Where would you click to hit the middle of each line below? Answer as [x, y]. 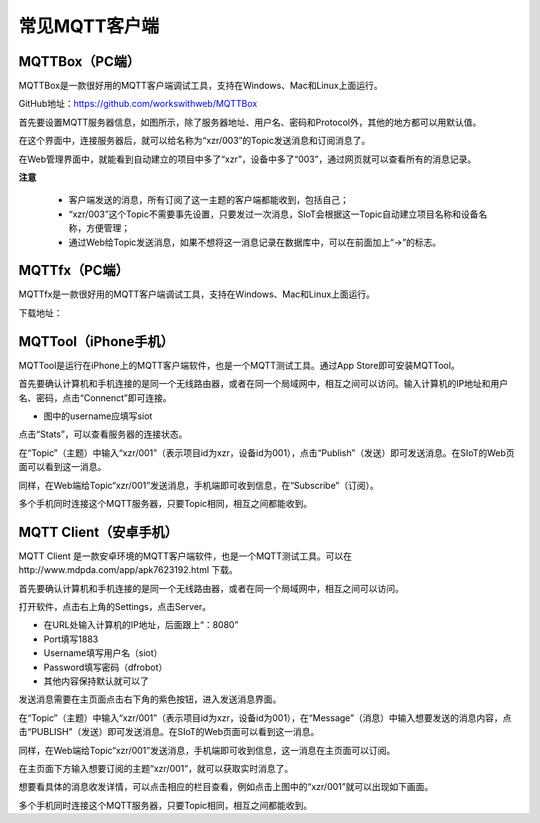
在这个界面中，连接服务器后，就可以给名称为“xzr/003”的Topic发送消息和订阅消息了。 [194, 141]
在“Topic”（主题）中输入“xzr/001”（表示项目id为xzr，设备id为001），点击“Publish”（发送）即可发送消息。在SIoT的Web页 [266, 452]
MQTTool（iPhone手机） [96, 341]
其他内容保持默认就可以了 [96, 681]
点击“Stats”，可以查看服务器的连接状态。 [103, 434]
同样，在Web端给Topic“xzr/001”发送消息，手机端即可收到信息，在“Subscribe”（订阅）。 [198, 485]
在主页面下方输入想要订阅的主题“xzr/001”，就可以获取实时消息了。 [156, 768]
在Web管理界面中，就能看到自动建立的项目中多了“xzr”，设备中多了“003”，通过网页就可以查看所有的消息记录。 [247, 159]
